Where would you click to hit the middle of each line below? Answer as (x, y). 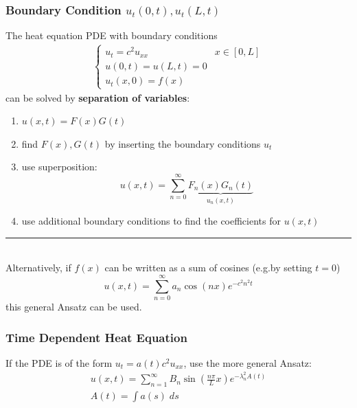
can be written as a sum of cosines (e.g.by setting (208, 268)
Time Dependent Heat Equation (96, 337)
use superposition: (59, 167)
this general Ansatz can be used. (74, 307)
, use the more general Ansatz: (247, 362)
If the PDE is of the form (59, 362)
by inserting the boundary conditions (183, 143)
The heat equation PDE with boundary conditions (112, 35)
